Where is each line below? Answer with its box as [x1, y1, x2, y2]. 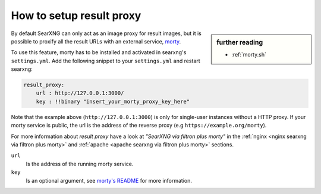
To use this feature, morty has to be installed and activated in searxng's [11, 49, 187, 56]
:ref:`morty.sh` [231, 51, 267, 58]
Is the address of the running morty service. [26, 160, 134, 167]
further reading [216, 38, 263, 46]
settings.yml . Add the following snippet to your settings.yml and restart [11, 57, 200, 64]
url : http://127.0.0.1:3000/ [36, 90, 124, 96]
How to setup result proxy [11, 9, 141, 22]
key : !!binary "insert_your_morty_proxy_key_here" [36, 98, 190, 105]
